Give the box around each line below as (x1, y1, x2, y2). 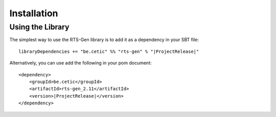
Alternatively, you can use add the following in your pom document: (9, 60, 152, 66)
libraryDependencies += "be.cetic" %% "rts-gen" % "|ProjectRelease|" (18, 48, 199, 54)
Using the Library (9, 22, 70, 32)
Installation (9, 8, 58, 19)
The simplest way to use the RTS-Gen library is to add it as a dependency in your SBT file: (9, 37, 199, 43)
